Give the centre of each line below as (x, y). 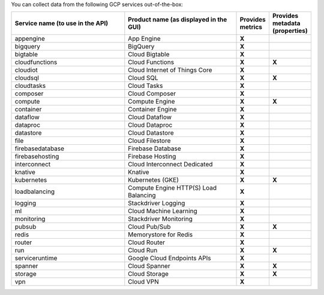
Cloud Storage (148, 274)
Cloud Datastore (151, 133)
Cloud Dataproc (150, 125)
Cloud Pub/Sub (149, 227)
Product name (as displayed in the (178, 20)
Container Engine (152, 110)
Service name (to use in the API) (61, 23)
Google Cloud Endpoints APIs (169, 258)
